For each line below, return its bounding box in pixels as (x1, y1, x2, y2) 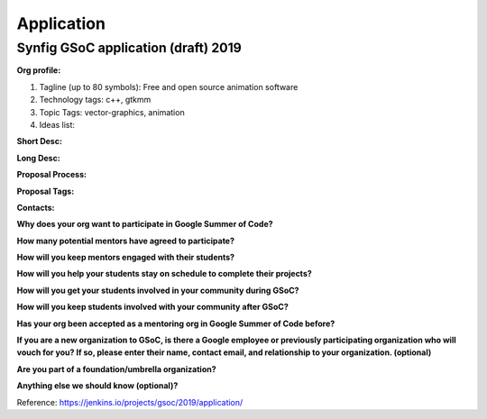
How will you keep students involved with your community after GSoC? (16, 302, 289, 313)
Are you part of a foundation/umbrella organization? (16, 363, 216, 374)
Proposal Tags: (16, 186, 75, 196)
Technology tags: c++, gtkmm (39, 95, 152, 105)
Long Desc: (16, 152, 60, 163)
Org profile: (16, 65, 61, 76)
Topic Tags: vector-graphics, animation (39, 106, 185, 117)
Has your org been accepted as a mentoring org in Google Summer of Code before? (16, 318, 335, 329)
